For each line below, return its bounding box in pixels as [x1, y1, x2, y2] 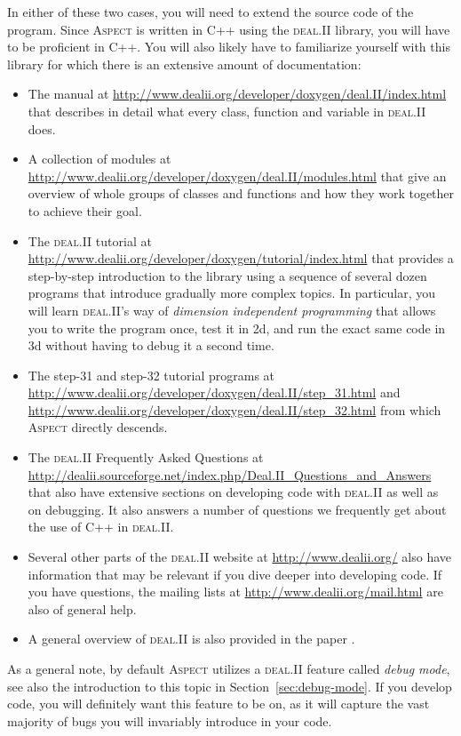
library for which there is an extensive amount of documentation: [7, 54, 362, 73]
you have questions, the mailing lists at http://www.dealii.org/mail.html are [28, 582, 443, 601]
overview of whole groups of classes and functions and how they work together [28, 184, 455, 203]
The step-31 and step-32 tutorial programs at [28, 365, 275, 384]
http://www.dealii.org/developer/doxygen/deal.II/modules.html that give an [28, 166, 447, 185]
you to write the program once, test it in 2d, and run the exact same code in [28, 318, 446, 337]
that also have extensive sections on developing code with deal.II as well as [28, 483, 439, 501]
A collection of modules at [28, 149, 171, 168]
